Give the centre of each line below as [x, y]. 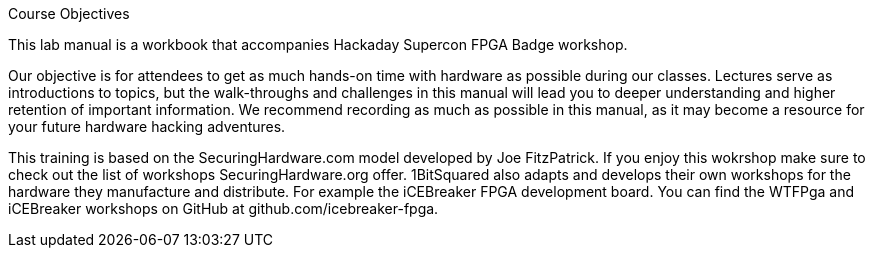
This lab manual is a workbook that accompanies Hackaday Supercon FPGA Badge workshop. [318, 44]
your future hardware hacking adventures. [147, 126]
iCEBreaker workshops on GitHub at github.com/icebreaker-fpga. [223, 208]
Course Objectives [69, 13]
